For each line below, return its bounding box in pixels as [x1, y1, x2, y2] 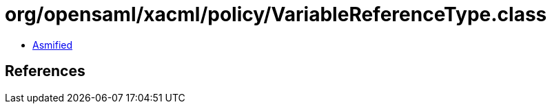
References [5, 62, 85, 80]
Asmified [32, 38, 73, 51]
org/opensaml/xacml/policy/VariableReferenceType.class [5, 3, 547, 26]
